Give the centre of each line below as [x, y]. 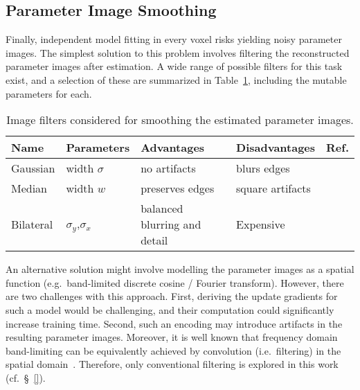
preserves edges [178, 188]
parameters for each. [49, 93]
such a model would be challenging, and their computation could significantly [170, 309]
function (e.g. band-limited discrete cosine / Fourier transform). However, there [175, 282]
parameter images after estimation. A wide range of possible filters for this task [174, 66]
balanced [162, 209]
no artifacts [168, 168]
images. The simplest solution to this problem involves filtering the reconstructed [178, 52]
